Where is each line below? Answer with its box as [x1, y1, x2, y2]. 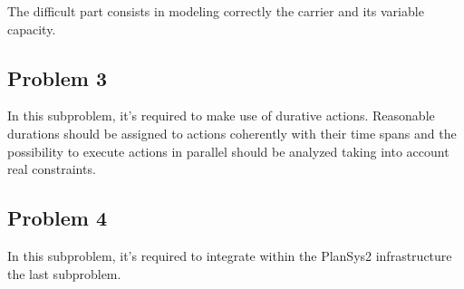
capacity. [7, 19, 56, 38]
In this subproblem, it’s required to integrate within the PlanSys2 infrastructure [7, 246, 452, 265]
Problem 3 [7, 63, 107, 92]
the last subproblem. [7, 264, 121, 283]
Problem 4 [7, 204, 107, 232]
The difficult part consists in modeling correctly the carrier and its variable [7, 2, 424, 20]
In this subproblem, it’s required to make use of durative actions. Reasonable [7, 106, 435, 125]
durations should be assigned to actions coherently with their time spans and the [7, 123, 457, 142]
